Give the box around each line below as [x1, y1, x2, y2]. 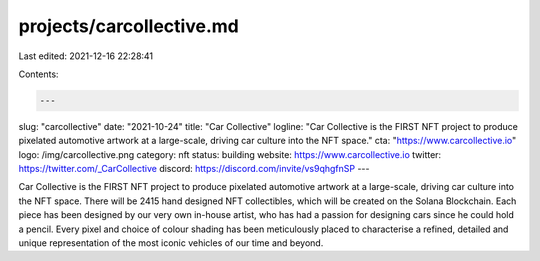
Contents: [18, 68, 59, 80]
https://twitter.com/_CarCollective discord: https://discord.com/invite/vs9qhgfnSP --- [18, 163, 370, 175]
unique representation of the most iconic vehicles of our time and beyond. [18, 237, 324, 249]
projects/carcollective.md [18, 15, 239, 37]
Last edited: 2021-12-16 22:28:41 [18, 50, 154, 62]
